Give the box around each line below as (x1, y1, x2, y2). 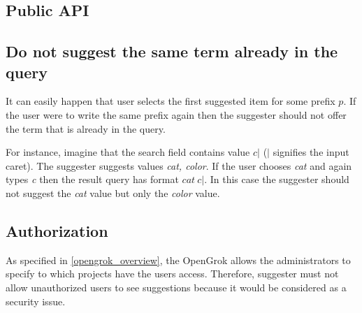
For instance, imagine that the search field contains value (6, 145, 250, 159)
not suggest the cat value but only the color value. (6, 185, 220, 200)
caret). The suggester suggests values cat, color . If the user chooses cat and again (6, 158, 352, 173)
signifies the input (273, 145, 349, 159)
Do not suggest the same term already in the (6, 41, 338, 62)
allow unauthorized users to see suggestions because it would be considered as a (6, 279, 347, 294)
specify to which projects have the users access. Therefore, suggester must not (6, 266, 339, 281)
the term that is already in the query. (6, 121, 166, 136)
